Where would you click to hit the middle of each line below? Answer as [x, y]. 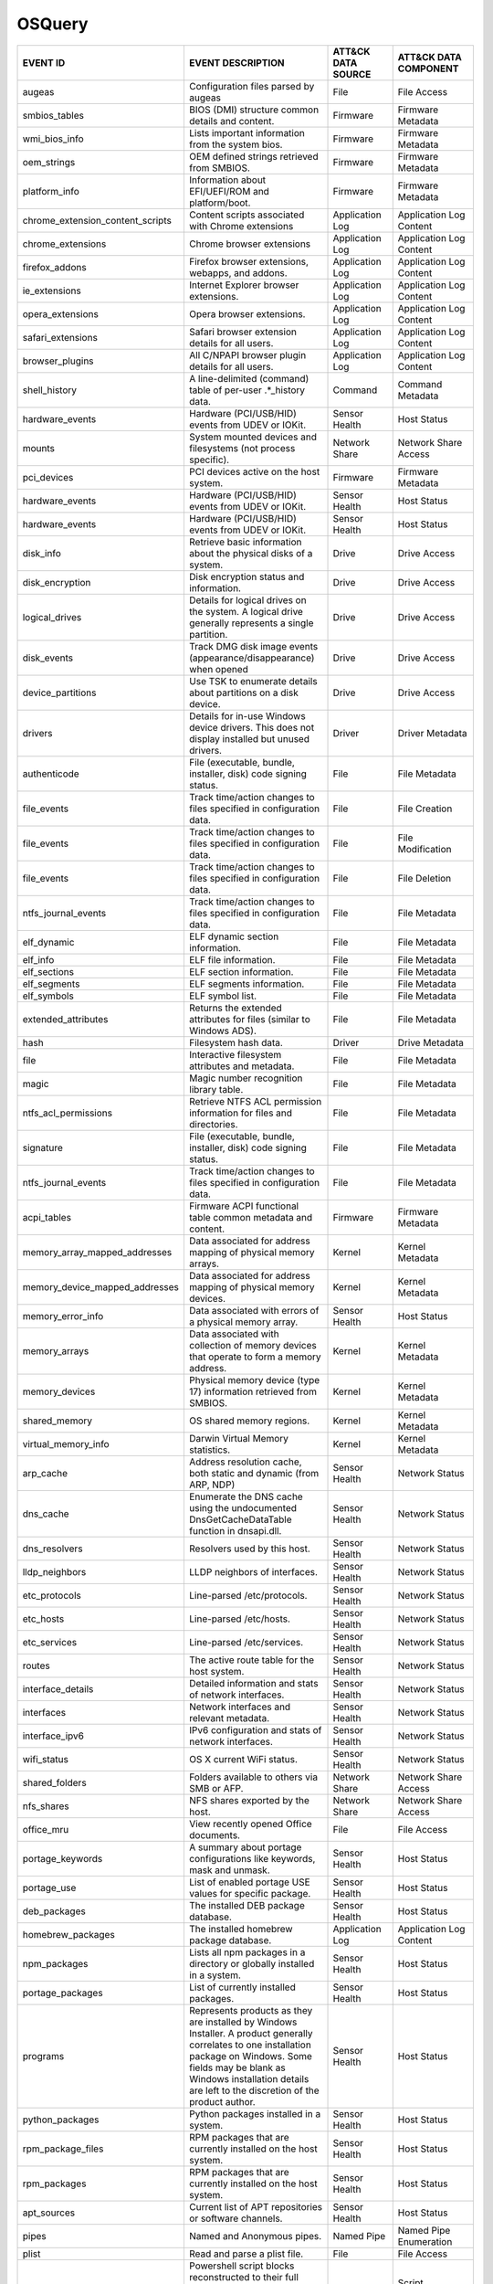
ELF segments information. [246, 984]
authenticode [51, 774]
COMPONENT [428, 69]
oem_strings [49, 162]
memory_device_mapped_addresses [101, 1286]
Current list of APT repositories [256, 2206]
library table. [216, 1089]
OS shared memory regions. [249, 1421]
